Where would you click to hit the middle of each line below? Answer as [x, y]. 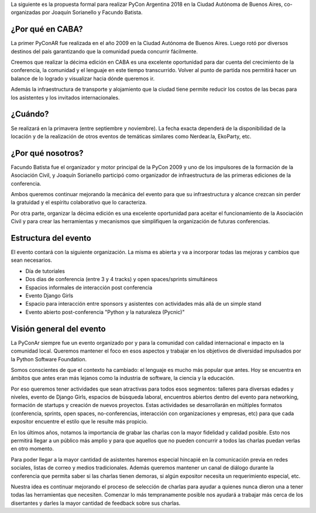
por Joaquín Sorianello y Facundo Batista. [92, 12]
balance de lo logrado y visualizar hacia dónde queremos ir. [83, 78]
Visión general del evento [58, 329]
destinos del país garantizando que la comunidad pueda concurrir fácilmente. [104, 51]
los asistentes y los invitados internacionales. [65, 97]
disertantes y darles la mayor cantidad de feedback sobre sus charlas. [96, 503]
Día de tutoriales [45, 271]
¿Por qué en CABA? [47, 29]
